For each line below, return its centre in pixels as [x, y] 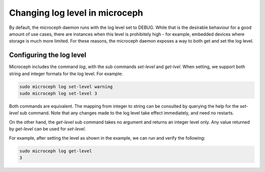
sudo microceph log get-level [56, 151]
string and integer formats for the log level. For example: [66, 74]
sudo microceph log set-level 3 [58, 93]
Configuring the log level [48, 55]
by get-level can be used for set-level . [47, 129]
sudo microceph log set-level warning [66, 86]
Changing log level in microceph [76, 13]
